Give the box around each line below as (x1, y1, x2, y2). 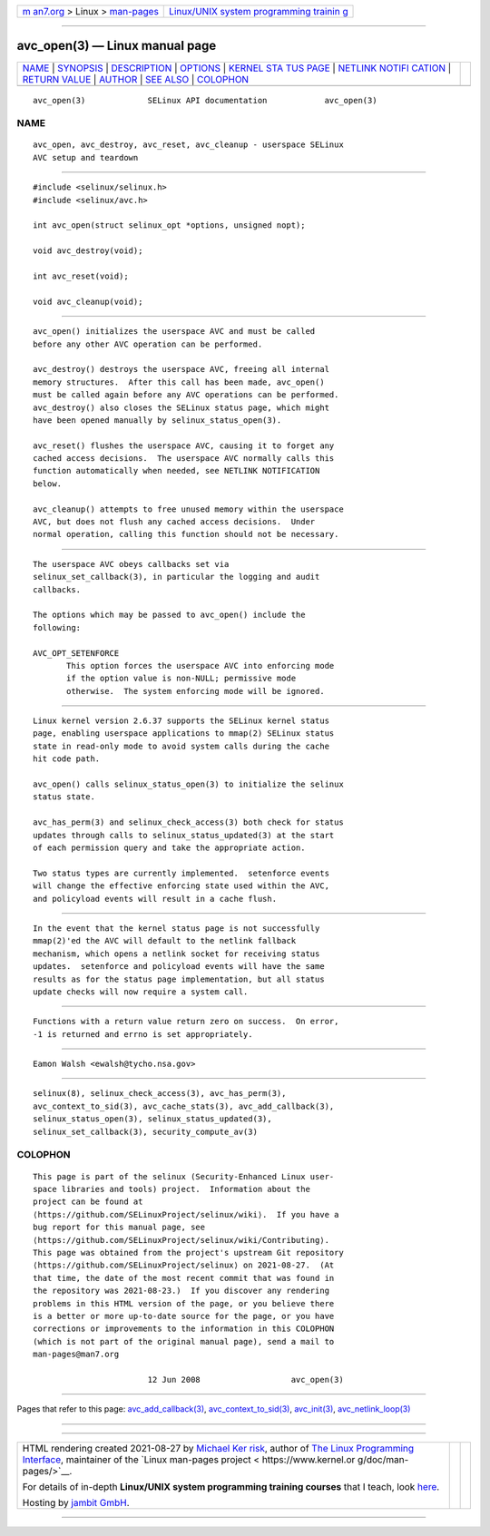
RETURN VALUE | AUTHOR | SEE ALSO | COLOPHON (22, 73, 250, 85)
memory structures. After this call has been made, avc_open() (33, 377, 326, 387)
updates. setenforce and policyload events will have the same (33, 962, 326, 972)
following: (33, 622, 82, 632)
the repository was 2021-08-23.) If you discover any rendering (33, 1286, 330, 1296)
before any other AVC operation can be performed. (33, 338, 263, 349)
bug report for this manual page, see (33, 1222, 206, 1233)
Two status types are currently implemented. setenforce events (33, 867, 330, 878)
